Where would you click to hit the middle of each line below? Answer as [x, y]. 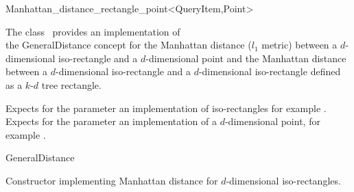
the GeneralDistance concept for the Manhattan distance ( [129, 45]
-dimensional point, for [272, 121]
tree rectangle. [71, 84]
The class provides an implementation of [93, 31]
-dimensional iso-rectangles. [283, 180]
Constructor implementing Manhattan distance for [112, 180]
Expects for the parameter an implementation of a [111, 121]
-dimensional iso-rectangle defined [270, 71]
